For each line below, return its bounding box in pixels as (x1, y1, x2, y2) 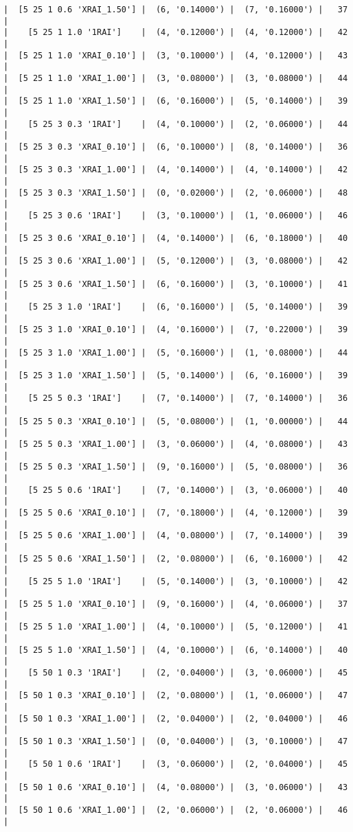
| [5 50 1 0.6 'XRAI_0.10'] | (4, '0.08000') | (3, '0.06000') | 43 (3, 782, 348, 792)
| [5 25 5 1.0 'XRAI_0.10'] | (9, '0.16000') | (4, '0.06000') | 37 (3, 599, 348, 610)
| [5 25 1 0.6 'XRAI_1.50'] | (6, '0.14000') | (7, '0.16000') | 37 (3, 5, 348, 14)
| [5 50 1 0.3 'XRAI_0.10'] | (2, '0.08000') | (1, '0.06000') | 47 (3, 691, 348, 701)
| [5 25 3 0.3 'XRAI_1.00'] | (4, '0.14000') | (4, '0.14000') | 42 (3, 165, 348, 175)
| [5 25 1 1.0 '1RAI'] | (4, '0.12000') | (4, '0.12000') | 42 (3, 27, 348, 38)
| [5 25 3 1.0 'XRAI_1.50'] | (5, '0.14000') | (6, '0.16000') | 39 (3, 371, 348, 380)
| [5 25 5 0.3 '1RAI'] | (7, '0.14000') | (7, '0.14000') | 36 (3, 393, 348, 404)
